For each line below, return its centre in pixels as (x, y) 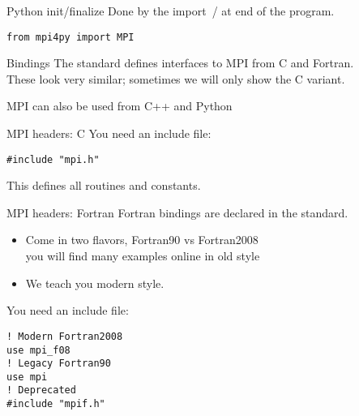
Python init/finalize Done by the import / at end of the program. (171, 11)
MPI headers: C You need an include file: (109, 133)
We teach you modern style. (95, 283)
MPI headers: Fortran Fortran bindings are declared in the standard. (177, 212)
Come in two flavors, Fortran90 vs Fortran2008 (142, 240)
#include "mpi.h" (53, 159)
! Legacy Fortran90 (59, 364)
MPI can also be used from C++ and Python (120, 106)
